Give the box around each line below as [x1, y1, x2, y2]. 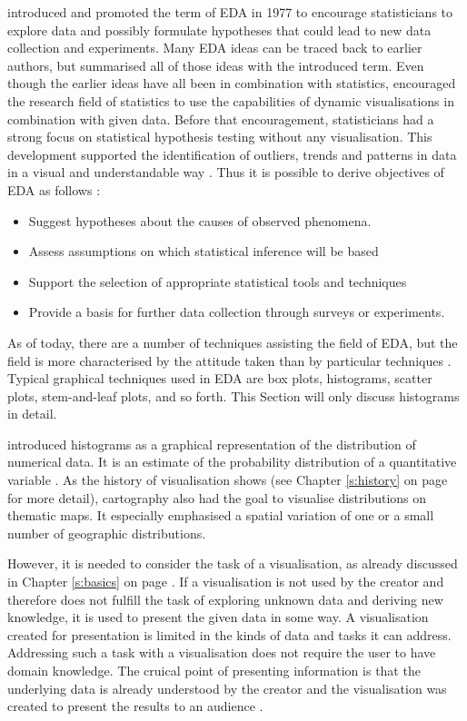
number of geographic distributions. [7, 523, 206, 542]
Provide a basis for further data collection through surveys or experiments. [28, 302, 445, 321]
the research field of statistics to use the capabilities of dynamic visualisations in [7, 91, 454, 110]
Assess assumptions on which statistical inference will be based [28, 242, 379, 261]
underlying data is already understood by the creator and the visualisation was [7, 678, 447, 697]
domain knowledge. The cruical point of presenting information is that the [7, 661, 421, 679]
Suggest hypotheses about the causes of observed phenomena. [28, 211, 372, 230]
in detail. [7, 404, 57, 423]
